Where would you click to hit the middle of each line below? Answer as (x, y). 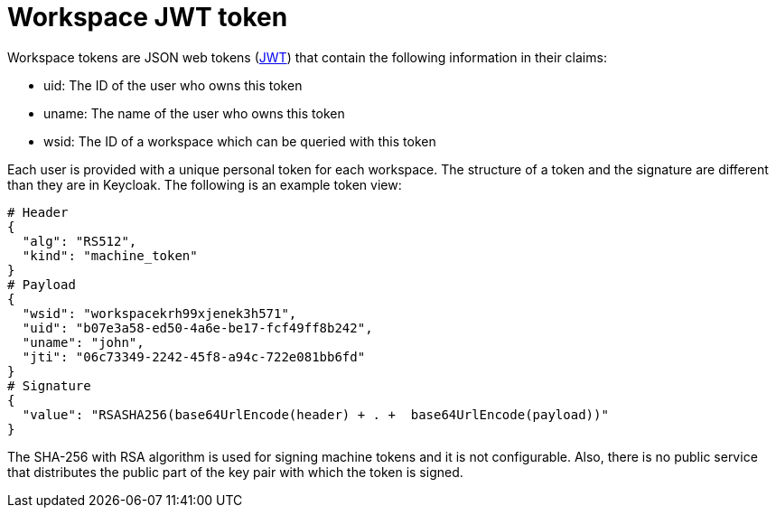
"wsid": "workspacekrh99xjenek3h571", (159, 313)
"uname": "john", (83, 342)
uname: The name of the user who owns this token (194, 113)
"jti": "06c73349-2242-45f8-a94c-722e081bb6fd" (194, 356)
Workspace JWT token (148, 17)
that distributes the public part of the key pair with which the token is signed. (235, 472)
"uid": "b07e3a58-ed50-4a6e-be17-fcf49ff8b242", (197, 328)
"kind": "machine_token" (110, 255)
